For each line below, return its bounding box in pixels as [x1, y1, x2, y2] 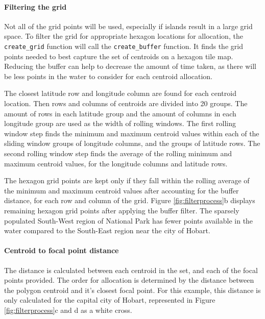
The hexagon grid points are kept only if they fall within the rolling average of [4, 175, 250, 186]
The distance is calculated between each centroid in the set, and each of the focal [4, 264, 258, 275]
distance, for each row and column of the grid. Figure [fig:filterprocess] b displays [4, 195, 255, 206]
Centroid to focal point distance [4, 245, 119, 256]
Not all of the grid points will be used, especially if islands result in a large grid [4, 20, 253, 31]
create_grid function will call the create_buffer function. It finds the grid [4, 40, 243, 51]
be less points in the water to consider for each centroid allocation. [4, 70, 213, 81]
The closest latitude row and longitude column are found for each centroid [4, 88, 236, 99]
